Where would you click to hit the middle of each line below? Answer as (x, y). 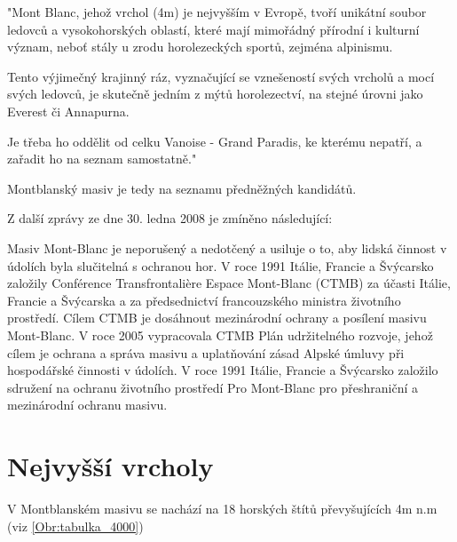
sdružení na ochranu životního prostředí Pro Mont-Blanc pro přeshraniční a (213, 387)
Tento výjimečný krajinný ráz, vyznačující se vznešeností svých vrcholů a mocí (221, 76)
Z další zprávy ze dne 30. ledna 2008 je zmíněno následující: (170, 218)
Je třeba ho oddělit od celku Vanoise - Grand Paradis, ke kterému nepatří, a (215, 141)
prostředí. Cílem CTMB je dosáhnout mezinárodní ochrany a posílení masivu (217, 318)
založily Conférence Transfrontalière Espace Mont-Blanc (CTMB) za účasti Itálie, (229, 283)
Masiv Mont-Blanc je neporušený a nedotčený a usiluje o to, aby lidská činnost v (227, 247)
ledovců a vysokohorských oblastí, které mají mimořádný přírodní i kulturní (213, 29)
